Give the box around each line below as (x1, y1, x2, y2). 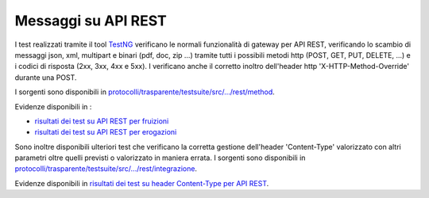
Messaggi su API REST (14, 12, 167, 29)
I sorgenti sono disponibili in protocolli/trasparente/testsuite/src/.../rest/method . (14, 87, 276, 97)
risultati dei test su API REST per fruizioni (34, 116, 169, 126)
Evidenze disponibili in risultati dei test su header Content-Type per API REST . (14, 178, 269, 188)
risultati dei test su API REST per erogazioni (34, 128, 177, 137)
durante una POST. (14, 72, 77, 82)
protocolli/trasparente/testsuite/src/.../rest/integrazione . (14, 164, 198, 173)
